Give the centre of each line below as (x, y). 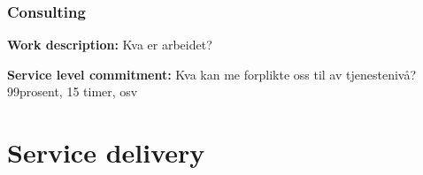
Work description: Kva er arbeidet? (110, 45)
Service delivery (106, 152)
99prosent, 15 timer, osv (73, 91)
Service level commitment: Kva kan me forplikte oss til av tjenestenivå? (212, 74)
